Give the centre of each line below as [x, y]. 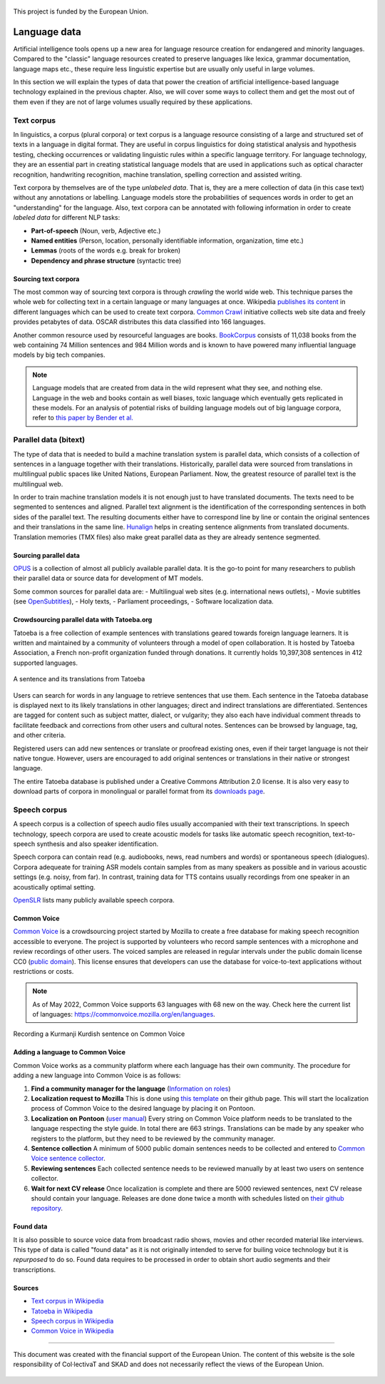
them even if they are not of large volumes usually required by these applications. [133, 102]
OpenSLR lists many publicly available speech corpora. [94, 900]
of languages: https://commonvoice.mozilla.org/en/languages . [124, 1014]
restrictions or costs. [43, 971]
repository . [47, 1209]
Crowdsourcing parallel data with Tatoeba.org [83, 620]
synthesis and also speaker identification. [98, 844]
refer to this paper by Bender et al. [83, 418]
